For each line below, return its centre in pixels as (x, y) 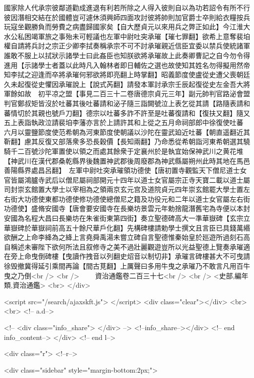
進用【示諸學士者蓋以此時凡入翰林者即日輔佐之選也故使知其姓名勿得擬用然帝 (127, 65)
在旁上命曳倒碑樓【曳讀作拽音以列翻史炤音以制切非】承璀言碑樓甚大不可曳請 (127, 256)
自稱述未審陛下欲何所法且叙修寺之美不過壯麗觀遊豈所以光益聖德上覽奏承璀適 (127, 246)
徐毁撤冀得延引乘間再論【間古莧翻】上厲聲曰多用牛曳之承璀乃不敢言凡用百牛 (127, 266)
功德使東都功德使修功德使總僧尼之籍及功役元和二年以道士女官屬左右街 (137, 199)
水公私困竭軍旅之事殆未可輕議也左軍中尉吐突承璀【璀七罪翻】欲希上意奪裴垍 (127, 36)
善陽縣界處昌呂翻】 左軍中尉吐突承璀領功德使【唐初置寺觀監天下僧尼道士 (122, 170)
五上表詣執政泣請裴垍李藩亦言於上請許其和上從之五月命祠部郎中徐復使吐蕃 (124, 122)
